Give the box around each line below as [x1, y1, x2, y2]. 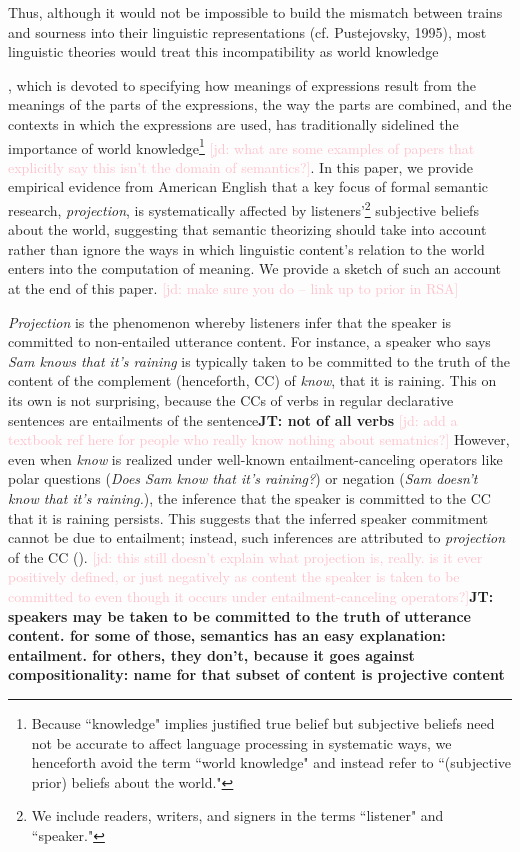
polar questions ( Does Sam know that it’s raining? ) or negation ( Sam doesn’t [8, 468, 478, 489]
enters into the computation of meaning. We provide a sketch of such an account [8, 258, 502, 279]
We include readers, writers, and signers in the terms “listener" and [31, 805, 444, 826]
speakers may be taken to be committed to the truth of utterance [8, 605, 471, 626]
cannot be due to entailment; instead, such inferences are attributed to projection [8, 527, 506, 548]
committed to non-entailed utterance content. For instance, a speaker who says [8, 331, 491, 352]
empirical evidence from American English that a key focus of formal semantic [8, 176, 489, 197]
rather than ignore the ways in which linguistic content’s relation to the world [8, 238, 485, 259]
